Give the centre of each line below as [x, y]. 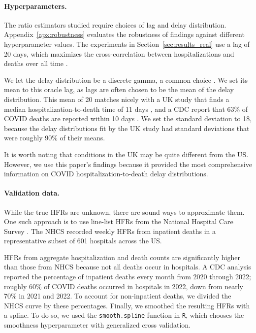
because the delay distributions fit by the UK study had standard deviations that [127, 128]
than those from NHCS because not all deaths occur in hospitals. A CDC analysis [128, 267]
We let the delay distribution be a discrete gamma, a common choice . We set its [126, 80]
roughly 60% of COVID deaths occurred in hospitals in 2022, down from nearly [124, 286]
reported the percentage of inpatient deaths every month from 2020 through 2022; [128, 277]
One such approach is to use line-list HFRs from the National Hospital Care [119, 221]
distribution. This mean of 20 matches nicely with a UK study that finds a [117, 99]
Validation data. [32, 193]
